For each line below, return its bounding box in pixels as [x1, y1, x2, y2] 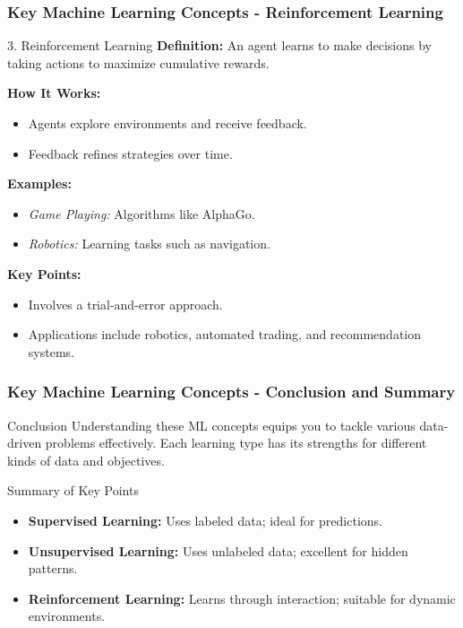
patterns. [28, 559, 78, 578]
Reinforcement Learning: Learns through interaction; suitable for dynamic [28, 589, 456, 607]
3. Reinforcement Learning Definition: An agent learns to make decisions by [7, 36, 432, 55]
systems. [28, 342, 74, 361]
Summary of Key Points [7, 481, 139, 500]
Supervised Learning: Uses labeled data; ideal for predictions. [28, 510, 382, 529]
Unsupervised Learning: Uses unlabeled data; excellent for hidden [28, 541, 408, 560]
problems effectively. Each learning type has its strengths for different [45, 433, 427, 452]
